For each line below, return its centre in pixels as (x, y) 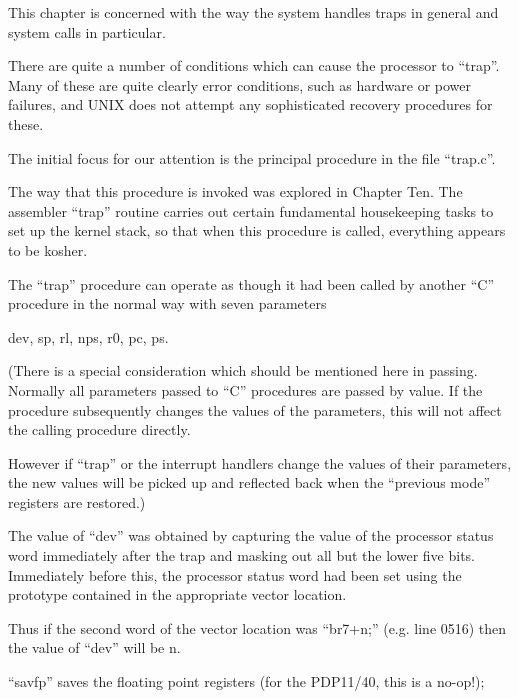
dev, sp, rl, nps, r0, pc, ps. (88, 336)
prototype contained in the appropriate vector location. (177, 594)
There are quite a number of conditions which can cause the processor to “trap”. (254, 65)
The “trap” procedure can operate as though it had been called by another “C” (251, 283)
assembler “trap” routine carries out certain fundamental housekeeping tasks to (251, 210)
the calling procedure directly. (99, 429)
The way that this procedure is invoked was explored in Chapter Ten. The (235, 191)
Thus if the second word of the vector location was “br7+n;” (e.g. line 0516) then (257, 627)
